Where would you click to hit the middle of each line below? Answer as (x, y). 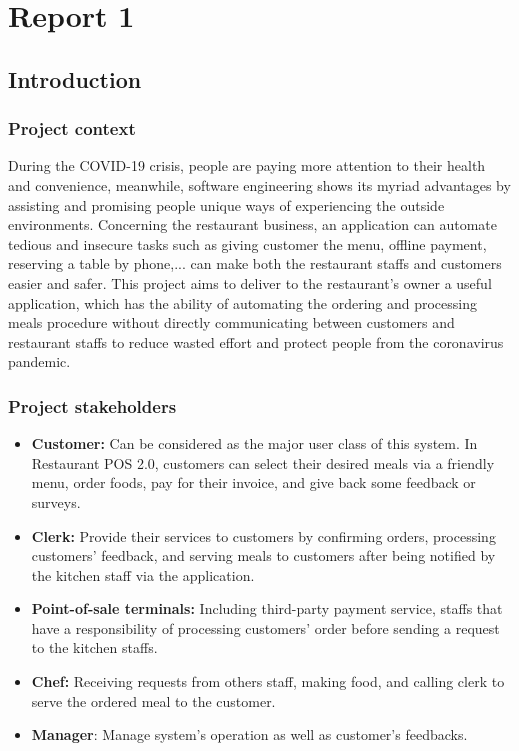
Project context (72, 128)
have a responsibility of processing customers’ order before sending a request (265, 627)
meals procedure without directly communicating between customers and (231, 322)
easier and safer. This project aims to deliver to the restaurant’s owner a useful (250, 282)
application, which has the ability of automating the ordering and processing (243, 302)
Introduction (75, 78)
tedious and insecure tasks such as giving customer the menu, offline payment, (247, 243)
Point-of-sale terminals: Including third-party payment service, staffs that (267, 608)
